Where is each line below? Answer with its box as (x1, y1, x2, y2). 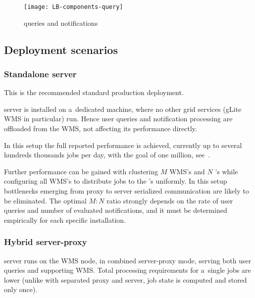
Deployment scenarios (4, 42, 118, 57)
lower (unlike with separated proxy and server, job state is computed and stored (4, 274, 247, 285)
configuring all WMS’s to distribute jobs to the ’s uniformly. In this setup (4, 176, 227, 186)
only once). (4, 284, 38, 295)
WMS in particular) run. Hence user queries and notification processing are (4, 113, 233, 124)
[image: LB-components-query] (24, 3, 123, 10)
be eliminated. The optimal (4, 195, 87, 205)
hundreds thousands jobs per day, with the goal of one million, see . (4, 149, 210, 160)
